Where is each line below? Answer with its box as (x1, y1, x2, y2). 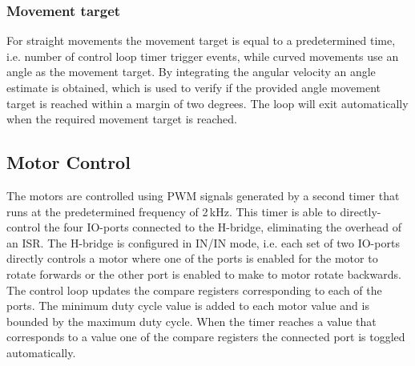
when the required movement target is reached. (6, 111, 237, 127)
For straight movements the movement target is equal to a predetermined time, (6, 32, 396, 49)
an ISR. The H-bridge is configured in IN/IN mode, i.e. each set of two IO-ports (6, 234, 400, 251)
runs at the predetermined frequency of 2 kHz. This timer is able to (6, 203, 336, 219)
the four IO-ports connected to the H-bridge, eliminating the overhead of (44, 219, 402, 235)
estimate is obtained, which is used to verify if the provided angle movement (6, 79, 381, 95)
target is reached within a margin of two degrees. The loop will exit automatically (6, 95, 409, 111)
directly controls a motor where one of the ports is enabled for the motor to (6, 250, 378, 267)
